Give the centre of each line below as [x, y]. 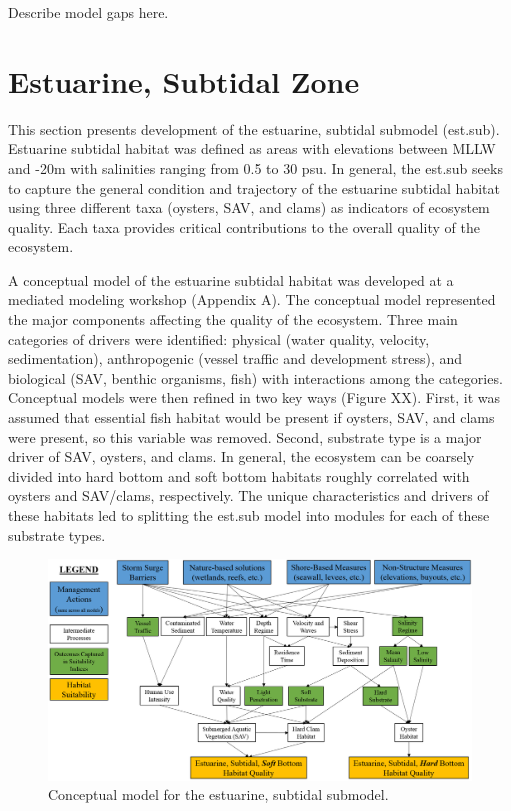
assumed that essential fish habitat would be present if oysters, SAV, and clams [251, 417]
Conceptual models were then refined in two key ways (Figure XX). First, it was [254, 397]
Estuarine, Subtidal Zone [184, 80]
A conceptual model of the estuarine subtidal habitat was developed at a [231, 279]
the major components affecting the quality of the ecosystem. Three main [233, 319]
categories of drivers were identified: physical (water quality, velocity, [219, 338]
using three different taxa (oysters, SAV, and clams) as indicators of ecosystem [249, 207]
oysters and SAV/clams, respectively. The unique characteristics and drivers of [248, 495]
